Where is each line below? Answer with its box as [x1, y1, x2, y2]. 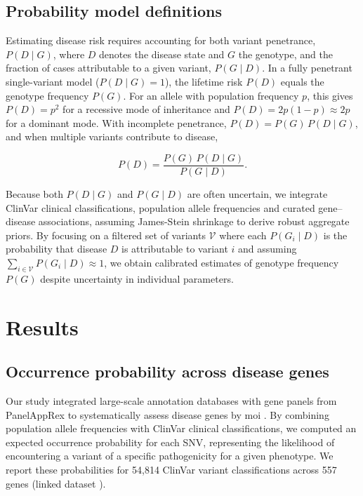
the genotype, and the [238, 46, 333, 61]
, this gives [307, 88, 353, 102]
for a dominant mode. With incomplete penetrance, [6, 115, 227, 130]
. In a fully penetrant [262, 60, 352, 75]
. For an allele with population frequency [123, 88, 299, 102]
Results [6, 312, 79, 341]
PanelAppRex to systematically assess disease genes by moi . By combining [6, 407, 329, 422]
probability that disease [6, 241, 107, 256]
